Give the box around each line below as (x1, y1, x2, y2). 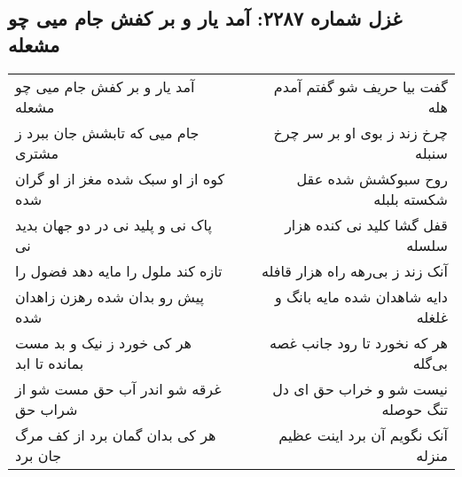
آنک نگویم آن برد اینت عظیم (278, 424, 448, 445)
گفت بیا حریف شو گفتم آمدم (273, 75, 448, 97)
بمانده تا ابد (15, 352, 84, 373)
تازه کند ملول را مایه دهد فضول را (15, 260, 223, 281)
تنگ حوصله (381, 398, 448, 419)
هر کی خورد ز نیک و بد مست (15, 332, 192, 353)
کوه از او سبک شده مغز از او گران (15, 168, 225, 189)
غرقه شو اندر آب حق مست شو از (15, 378, 222, 399)
